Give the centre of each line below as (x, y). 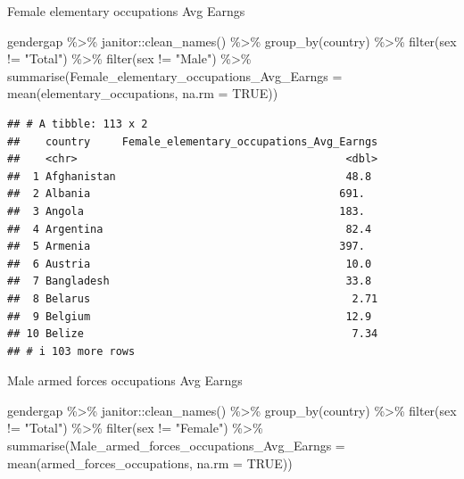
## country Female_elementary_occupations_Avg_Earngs (193, 141)
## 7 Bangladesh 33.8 (190, 281)
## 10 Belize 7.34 (193, 334)
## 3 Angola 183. (186, 211)
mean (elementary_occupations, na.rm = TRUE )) (143, 93)
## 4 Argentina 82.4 (190, 229)
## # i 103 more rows (71, 351)
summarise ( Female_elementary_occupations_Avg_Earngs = (175, 75)
